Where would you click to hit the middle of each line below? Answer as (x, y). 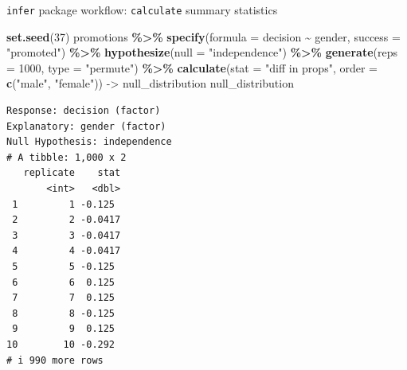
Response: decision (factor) (84, 111)
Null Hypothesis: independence (89, 142)
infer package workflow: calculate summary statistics (142, 10)
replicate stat (72, 173)
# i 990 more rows (55, 360)
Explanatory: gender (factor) (86, 126)
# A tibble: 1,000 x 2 (67, 157)
